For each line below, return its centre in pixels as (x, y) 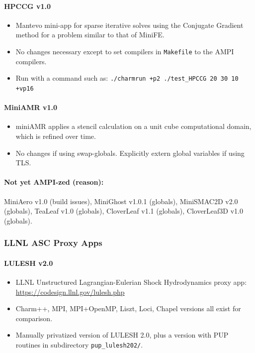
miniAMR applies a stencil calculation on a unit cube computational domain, (133, 126)
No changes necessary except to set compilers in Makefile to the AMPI (125, 51)
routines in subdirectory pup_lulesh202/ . (79, 344)
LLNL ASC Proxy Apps (53, 243)
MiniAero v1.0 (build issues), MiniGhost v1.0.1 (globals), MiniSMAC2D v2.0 (121, 201)
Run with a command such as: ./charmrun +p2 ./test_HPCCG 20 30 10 (127, 78)
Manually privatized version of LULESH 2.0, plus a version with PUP (122, 335)
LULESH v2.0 (29, 263)
